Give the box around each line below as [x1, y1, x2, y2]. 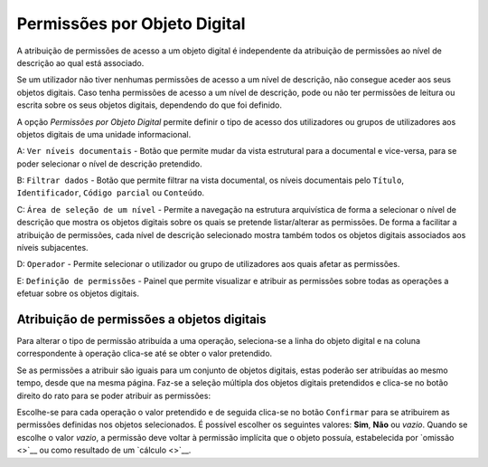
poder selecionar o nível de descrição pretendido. [16, 158, 202, 169]
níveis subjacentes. [16, 243, 89, 253]
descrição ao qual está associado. [16, 57, 145, 68]
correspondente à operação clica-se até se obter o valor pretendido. [16, 348, 273, 359]
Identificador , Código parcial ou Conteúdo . [16, 187, 205, 198]
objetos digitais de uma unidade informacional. [16, 129, 192, 139]
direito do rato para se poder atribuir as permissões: [16, 390, 211, 401]
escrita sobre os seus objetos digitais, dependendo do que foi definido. [16, 100, 283, 110]
